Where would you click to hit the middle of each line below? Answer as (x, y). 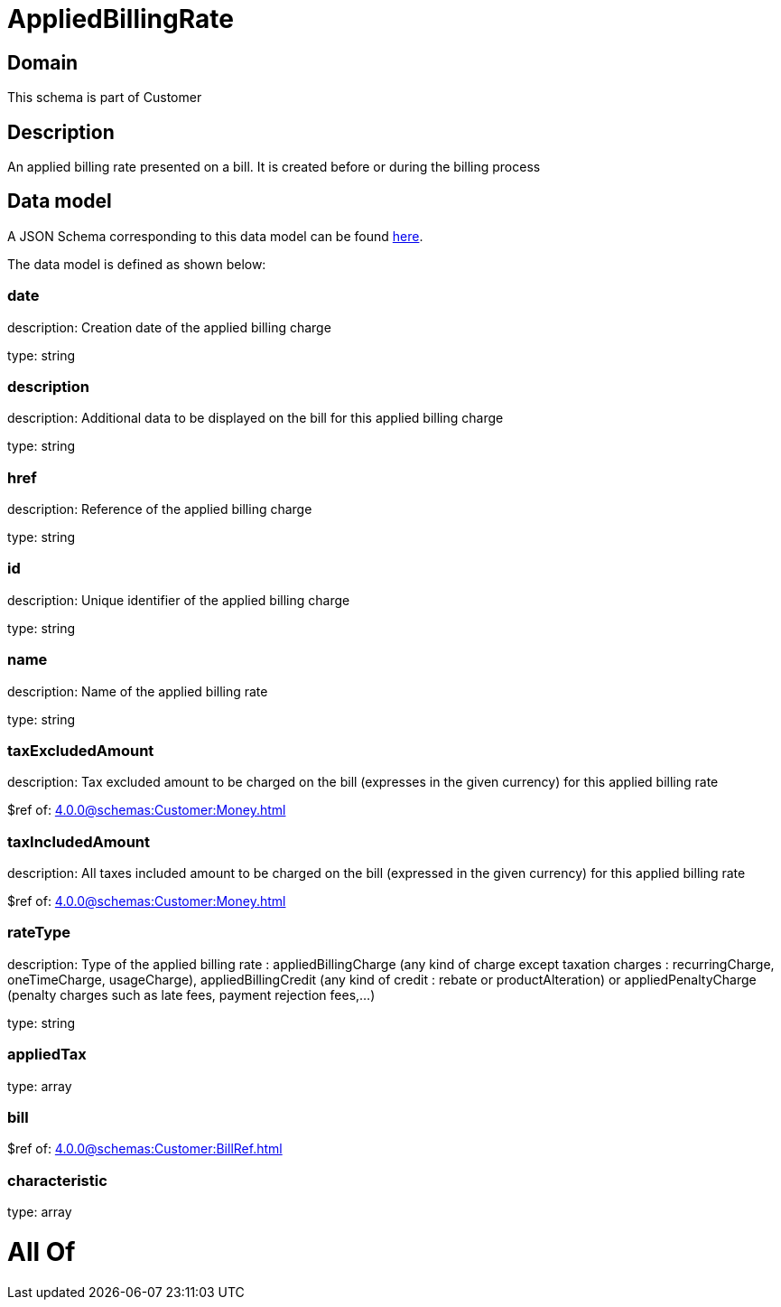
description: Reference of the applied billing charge (160, 509)
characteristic (57, 1180)
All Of (42, 1251)
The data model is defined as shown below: (137, 264)
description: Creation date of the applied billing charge (169, 327)
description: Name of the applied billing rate (138, 691)
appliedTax (47, 1055)
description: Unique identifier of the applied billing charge (179, 600)
